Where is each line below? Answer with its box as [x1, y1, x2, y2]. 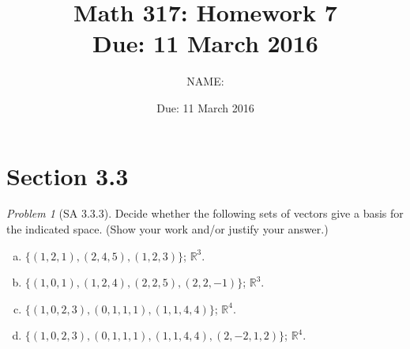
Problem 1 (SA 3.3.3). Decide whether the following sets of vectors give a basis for [6, 205, 404, 222]
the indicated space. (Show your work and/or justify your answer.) [6, 221, 329, 237]
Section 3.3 [6, 159, 129, 192]
